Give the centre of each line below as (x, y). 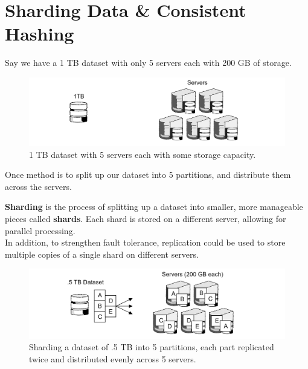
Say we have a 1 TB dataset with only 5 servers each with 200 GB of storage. (148, 63)
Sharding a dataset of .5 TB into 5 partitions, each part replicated (152, 347)
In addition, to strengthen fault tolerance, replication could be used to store (145, 242)
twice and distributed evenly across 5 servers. (113, 358)
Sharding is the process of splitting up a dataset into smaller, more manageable (154, 207)
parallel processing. (40, 230)
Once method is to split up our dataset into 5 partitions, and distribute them (148, 175)
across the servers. (38, 186)
